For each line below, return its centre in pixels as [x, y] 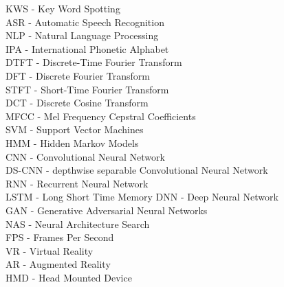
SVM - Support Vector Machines [75, 129]
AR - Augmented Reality [58, 264]
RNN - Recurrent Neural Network [77, 183]
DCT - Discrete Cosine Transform [77, 103]
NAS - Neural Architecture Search [78, 223]
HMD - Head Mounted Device [69, 277]
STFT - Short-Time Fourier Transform [87, 89]
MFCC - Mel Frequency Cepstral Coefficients [101, 116]
